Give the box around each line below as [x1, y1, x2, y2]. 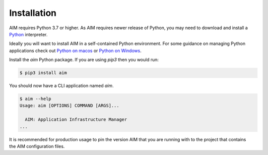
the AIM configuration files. [9, 144, 65, 149]
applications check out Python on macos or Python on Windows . [9, 48, 141, 53]
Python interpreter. [9, 31, 48, 37]
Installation [9, 7, 57, 18]
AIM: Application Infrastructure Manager [25, 117, 128, 122]
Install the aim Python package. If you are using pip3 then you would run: [9, 57, 159, 63]
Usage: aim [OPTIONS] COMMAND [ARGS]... [19, 103, 119, 108]
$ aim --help [19, 96, 52, 102]
